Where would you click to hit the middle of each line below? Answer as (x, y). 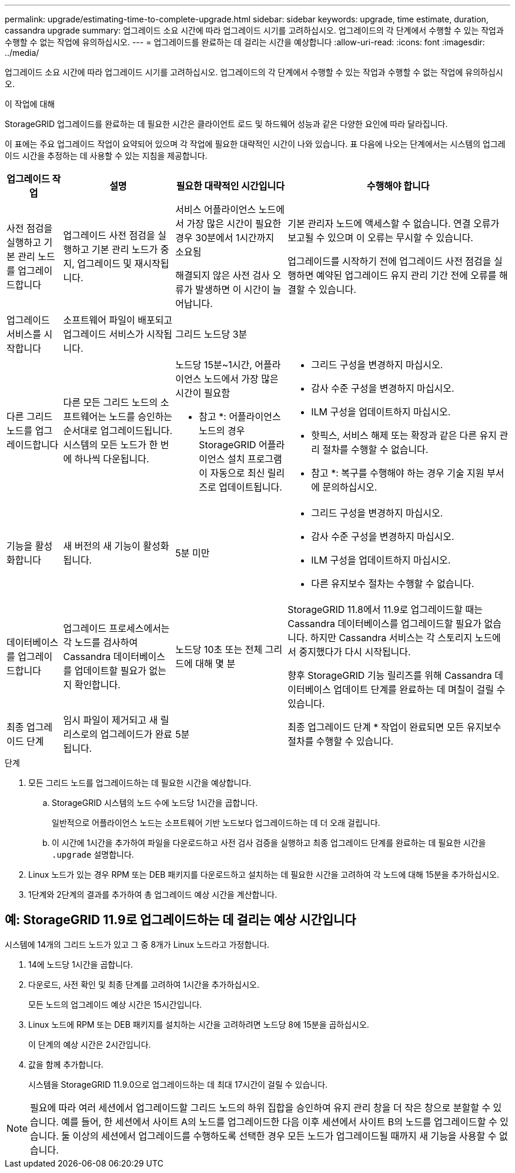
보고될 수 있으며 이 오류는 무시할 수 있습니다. (380, 238)
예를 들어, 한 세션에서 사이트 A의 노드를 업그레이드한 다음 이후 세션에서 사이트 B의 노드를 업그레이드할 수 (279, 1122)
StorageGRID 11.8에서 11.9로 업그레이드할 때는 (385, 609)
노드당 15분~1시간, (214, 365)
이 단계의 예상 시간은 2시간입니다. (90, 1044)
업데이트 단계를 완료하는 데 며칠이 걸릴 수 (419, 689)
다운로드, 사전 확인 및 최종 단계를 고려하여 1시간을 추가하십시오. (144, 984)
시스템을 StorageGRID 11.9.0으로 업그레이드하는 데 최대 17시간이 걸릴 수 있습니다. (178, 1084)
